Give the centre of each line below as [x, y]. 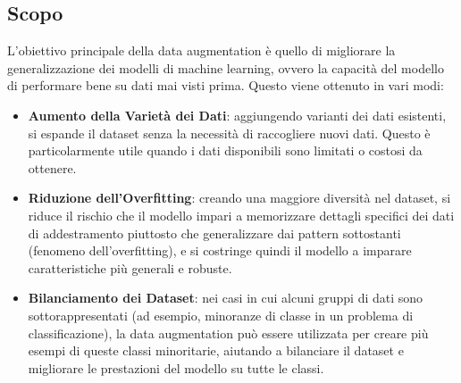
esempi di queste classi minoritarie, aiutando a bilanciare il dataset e [216, 350]
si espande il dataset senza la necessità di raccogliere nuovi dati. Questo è [229, 133]
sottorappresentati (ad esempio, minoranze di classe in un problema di [221, 315]
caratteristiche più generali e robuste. [130, 267]
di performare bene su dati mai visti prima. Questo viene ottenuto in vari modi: [226, 85]
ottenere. [52, 167]
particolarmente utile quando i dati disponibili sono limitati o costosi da [225, 150]
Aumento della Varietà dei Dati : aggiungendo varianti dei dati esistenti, [237, 115]
